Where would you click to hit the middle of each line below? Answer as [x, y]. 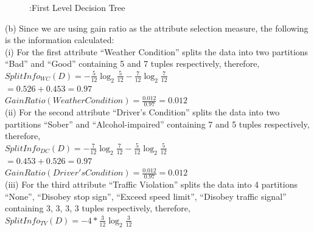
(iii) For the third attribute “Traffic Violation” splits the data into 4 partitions [151, 184]
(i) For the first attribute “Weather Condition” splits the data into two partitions [157, 51]
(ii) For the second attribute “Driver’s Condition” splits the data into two [142, 112]
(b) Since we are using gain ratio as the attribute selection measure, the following [157, 28]
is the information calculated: [60, 40]
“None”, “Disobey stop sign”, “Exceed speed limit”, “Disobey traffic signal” [146, 196]
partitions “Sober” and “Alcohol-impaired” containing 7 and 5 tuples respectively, [157, 124]
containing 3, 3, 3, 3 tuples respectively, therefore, [98, 208]
